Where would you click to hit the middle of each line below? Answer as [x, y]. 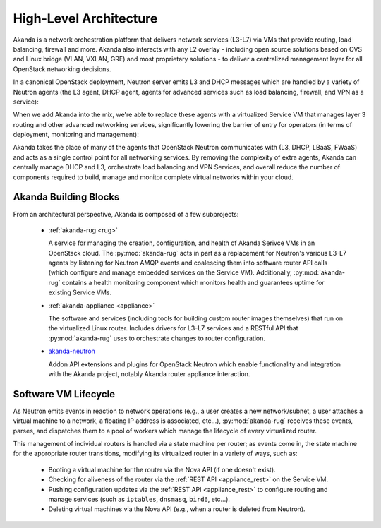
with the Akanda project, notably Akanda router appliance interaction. [149, 374]
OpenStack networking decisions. [62, 69]
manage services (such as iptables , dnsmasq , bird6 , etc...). [139, 499]
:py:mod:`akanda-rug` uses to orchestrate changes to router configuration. [157, 338]
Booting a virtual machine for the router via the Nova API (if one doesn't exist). [162, 469]
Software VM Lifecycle [64, 394]
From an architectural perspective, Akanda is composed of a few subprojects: [126, 214]
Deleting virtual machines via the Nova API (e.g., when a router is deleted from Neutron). [177, 509]
